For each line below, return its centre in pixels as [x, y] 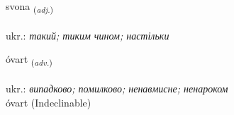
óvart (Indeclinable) [49, 102]
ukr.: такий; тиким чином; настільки [88, 35]
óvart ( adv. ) [29, 60]
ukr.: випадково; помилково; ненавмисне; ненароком [117, 89]
